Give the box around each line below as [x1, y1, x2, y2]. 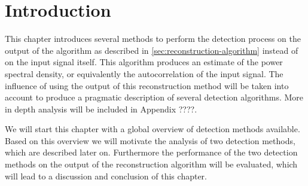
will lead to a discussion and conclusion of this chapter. [5, 169, 207, 182]
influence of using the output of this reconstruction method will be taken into [5, 79, 289, 92]
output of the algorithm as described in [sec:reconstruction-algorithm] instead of [5, 44, 298, 56]
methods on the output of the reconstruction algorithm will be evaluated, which [5, 158, 298, 170]
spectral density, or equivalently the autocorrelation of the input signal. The [5, 67, 283, 80]
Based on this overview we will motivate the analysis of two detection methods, [5, 134, 295, 147]
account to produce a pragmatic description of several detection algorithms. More [5, 91, 304, 103]
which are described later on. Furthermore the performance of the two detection [5, 146, 298, 158]
